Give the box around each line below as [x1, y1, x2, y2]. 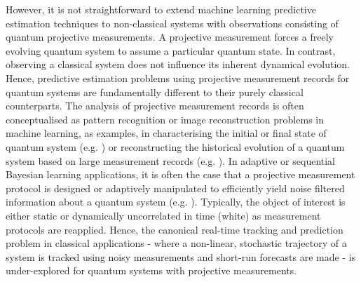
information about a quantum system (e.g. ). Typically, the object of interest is [6, 194, 346, 209]
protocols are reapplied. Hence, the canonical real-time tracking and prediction [6, 222, 343, 236]
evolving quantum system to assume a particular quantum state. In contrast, [6, 43, 336, 58]
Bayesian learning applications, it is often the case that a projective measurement [6, 167, 355, 182]
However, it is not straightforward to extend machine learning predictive [6, 2, 316, 16]
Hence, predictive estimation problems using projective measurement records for [6, 70, 350, 85]
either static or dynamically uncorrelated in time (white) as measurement [6, 208, 321, 222]
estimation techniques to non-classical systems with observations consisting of [6, 15, 339, 30]
